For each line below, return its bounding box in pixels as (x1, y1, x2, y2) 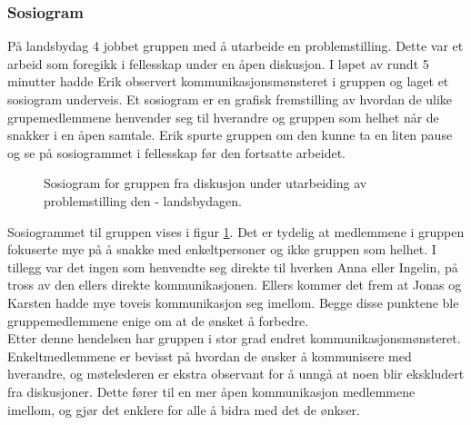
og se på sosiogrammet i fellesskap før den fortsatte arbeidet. (7, 143, 346, 162)
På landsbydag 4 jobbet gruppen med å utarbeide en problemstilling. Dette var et (7, 36, 464, 55)
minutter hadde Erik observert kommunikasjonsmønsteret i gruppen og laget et (7, 72, 449, 91)
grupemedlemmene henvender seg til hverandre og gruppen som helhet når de (7, 107, 439, 126)
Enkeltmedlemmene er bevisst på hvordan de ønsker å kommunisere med (7, 346, 412, 365)
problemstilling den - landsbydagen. (44, 191, 243, 210)
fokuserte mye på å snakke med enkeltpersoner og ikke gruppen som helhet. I (7, 240, 436, 259)
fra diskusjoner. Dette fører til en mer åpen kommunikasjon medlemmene (7, 381, 416, 400)
